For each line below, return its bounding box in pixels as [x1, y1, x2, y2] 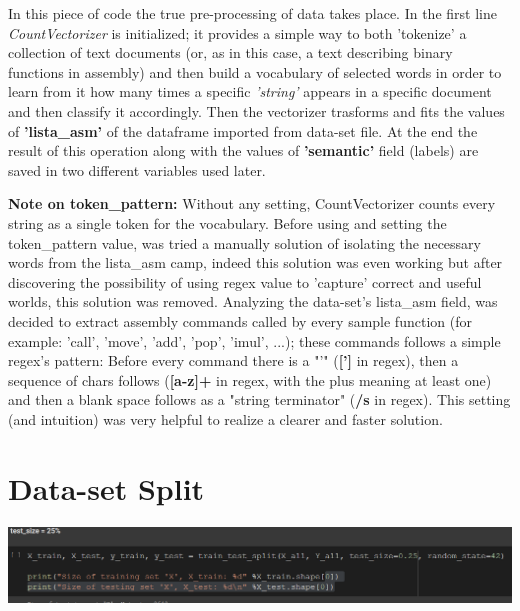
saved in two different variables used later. [8, 159, 266, 180]
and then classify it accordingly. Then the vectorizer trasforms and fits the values [8, 100, 505, 121]
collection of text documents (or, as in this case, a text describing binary [8, 42, 453, 63]
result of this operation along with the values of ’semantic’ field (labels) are [8, 140, 479, 161]
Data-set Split [8, 467, 205, 508]
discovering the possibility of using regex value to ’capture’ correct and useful [8, 271, 482, 292]
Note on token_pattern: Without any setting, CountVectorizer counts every [8, 193, 496, 214]
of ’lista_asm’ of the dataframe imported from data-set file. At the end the [8, 120, 478, 141]
